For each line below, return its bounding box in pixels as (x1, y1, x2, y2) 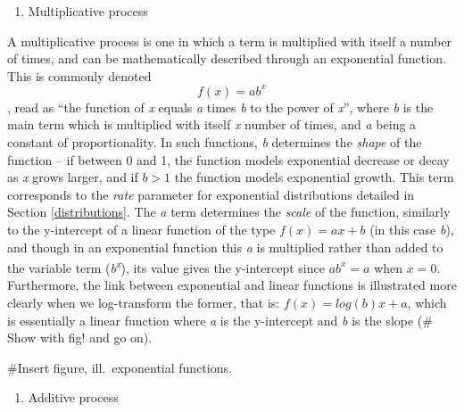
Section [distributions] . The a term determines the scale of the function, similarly (7, 202, 451, 221)
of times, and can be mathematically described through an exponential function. (7, 49, 446, 68)
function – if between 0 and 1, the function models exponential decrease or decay (7, 150, 450, 169)
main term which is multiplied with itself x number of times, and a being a (7, 115, 417, 134)
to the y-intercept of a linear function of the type (7, 220, 276, 239)
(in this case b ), (369, 220, 454, 239)
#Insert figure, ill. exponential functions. (7, 358, 232, 376)
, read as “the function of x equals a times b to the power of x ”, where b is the (7, 97, 434, 116)
